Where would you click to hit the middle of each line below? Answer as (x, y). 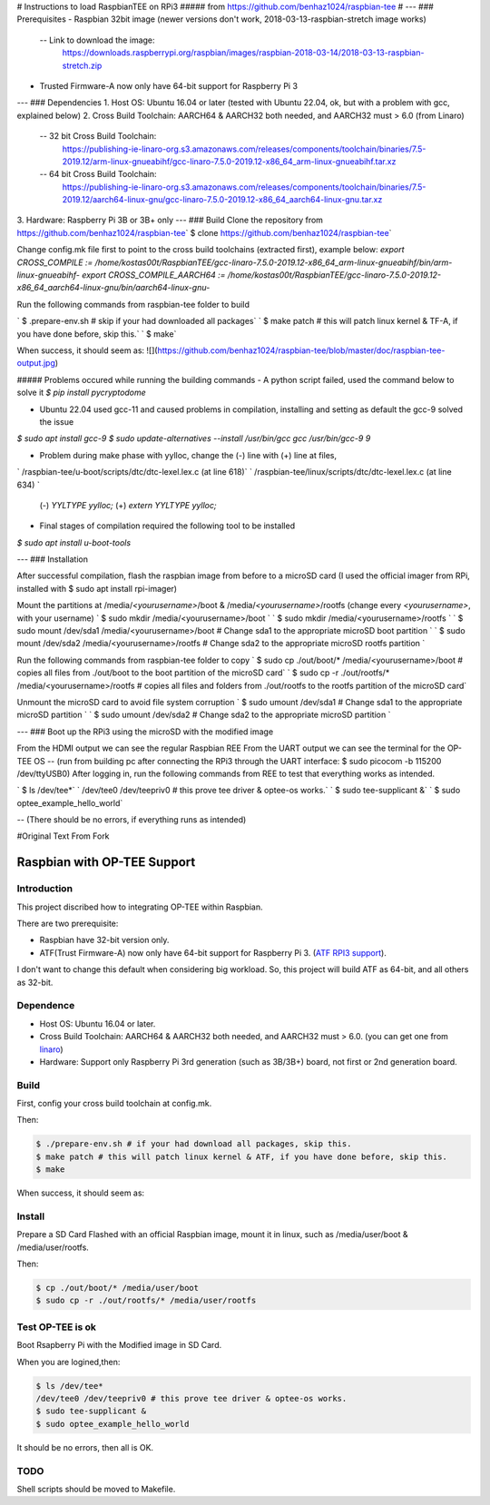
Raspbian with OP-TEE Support (106, 862)
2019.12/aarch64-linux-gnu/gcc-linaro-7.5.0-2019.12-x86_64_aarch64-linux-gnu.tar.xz (222, 200)
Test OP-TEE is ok (57, 1327)
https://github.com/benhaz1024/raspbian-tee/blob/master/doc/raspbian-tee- (301, 350)
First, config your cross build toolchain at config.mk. (114, 1104)
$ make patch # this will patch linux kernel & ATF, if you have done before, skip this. (242, 1156)
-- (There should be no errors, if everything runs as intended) (132, 820)
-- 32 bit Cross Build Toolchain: (98, 136)
